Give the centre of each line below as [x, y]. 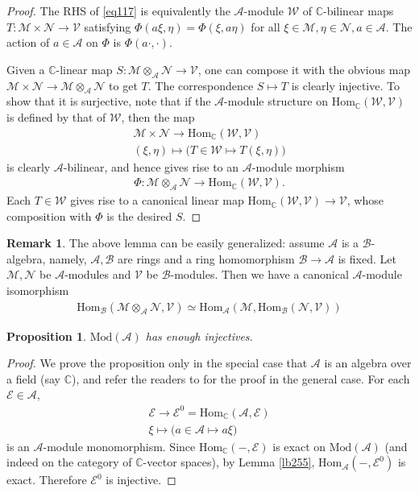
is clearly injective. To [345, 85]
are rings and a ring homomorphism [206, 258]
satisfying [108, 26]
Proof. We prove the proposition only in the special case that [157, 363]
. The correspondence [201, 85]
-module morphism [298, 166]
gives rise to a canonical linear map [157, 200]
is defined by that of [56, 116]
